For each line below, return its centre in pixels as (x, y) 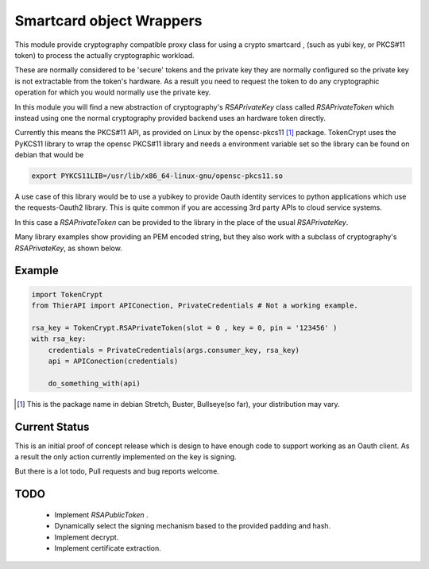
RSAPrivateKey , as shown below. (68, 248)
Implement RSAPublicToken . (101, 515)
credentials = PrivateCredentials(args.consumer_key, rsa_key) (174, 350)
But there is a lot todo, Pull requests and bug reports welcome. (117, 471)
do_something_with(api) (94, 383)
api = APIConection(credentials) (113, 361)
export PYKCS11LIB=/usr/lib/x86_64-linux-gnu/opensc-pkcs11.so (157, 176)
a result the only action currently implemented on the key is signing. (126, 457)
